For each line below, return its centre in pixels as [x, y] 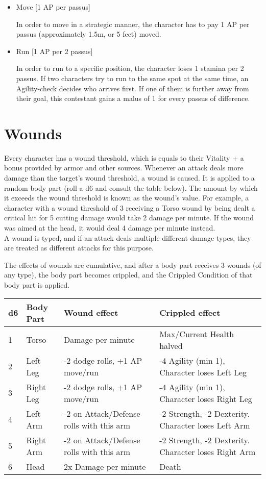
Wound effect [91, 313]
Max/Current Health [197, 334]
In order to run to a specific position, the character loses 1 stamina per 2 [130, 68]
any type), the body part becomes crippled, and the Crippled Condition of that [128, 275]
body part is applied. [37, 285]
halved [171, 345]
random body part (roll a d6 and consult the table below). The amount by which [131, 187]
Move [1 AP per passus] [53, 7]
